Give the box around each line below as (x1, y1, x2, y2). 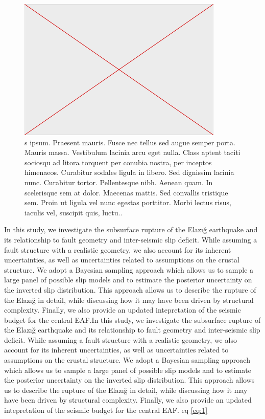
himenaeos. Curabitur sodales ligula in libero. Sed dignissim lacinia (25, 167, 234, 178)
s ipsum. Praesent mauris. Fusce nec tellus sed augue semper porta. (25, 137, 235, 147)
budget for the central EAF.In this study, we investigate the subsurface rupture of (4, 314, 261, 325)
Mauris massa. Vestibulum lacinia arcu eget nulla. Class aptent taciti (25, 147, 240, 158)
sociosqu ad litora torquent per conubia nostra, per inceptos (25, 157, 212, 167)
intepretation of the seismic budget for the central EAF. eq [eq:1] (4, 405, 208, 415)
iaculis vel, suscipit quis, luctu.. (25, 207, 123, 217)
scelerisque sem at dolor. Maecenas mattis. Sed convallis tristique (25, 187, 228, 197)
